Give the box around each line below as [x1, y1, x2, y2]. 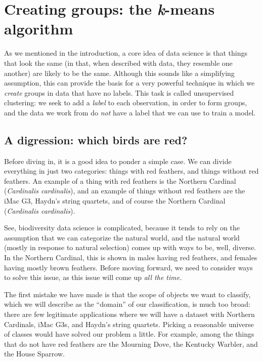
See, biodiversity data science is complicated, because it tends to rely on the [4, 222, 240, 233]
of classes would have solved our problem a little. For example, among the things [4, 329, 254, 339]
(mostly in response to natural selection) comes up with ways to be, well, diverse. [4, 242, 256, 253]
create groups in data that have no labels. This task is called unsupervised [4, 87, 234, 98]
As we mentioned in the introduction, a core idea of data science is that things [4, 48, 248, 58]
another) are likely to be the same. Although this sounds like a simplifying [4, 67, 235, 78]
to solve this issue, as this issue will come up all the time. [4, 272, 182, 283]
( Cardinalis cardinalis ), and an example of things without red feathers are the [4, 185, 245, 196]
